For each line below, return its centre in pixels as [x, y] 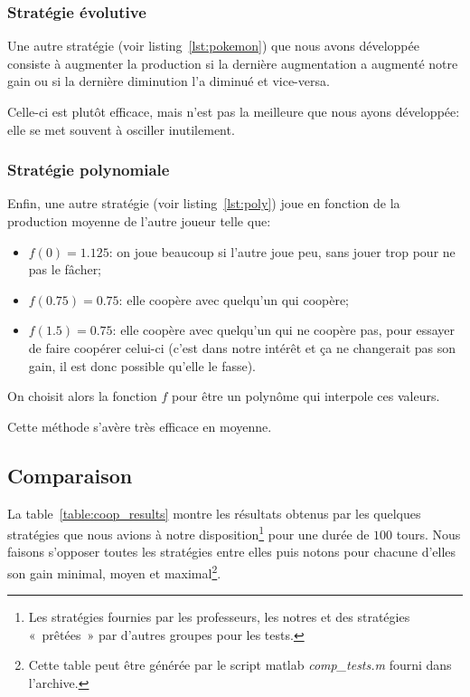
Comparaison [70, 475]
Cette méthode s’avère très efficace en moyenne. [140, 426]
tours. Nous [428, 534]
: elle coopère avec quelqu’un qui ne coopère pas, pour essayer [283, 330]
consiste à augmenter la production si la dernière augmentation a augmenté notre [233, 63]
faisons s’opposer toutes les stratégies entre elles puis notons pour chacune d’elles [232, 552]
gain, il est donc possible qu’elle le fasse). [142, 365]
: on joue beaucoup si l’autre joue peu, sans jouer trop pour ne [282, 251]
